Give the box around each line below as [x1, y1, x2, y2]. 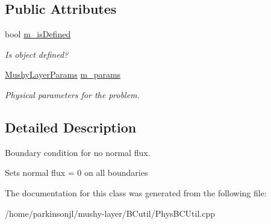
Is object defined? [5, 48, 69, 60]
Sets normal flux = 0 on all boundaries [5, 166, 148, 179]
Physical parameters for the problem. [5, 88, 140, 101]
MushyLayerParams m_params [5, 68, 121, 81]
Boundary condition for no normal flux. [5, 146, 151, 158]
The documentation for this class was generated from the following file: [5, 186, 267, 199]
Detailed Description [5, 117, 137, 136]
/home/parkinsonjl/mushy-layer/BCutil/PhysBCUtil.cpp [5, 207, 215, 219]
